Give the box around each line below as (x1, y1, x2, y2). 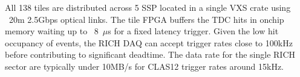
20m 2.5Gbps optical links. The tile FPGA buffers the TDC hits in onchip (8, 13, 284, 25)
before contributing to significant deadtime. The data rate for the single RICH (5, 48, 296, 61)
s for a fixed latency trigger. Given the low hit (108, 25, 279, 37)
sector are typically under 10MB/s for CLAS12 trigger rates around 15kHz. (5, 60, 284, 72)
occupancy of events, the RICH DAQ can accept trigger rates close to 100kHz (5, 36, 293, 49)
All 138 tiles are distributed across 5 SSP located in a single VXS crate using (5, 1, 291, 13)
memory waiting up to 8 (5, 25, 99, 37)
